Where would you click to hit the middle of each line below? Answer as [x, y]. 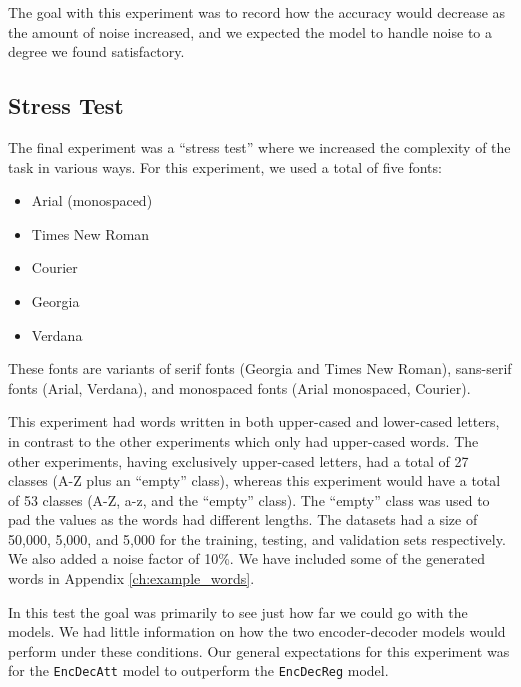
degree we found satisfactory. [96, 51]
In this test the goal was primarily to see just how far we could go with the [238, 611]
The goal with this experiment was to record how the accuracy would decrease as [257, 12]
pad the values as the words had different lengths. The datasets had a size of [243, 519]
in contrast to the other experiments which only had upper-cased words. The [243, 440]
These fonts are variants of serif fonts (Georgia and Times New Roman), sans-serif [260, 368]
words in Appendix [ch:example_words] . [131, 578]
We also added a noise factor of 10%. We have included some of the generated [247, 558]
